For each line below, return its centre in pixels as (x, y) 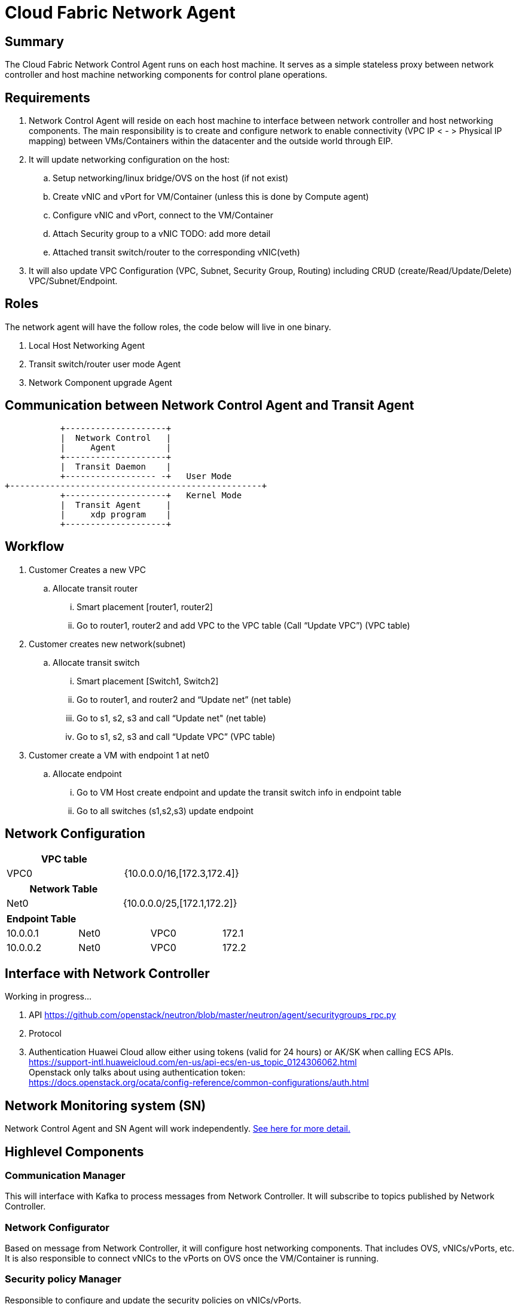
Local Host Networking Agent (87, 345)
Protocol (45, 1034)
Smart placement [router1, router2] (145, 607)
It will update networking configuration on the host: (129, 160)
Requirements (48, 98)
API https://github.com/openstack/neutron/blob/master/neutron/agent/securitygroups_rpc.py (213, 1015)
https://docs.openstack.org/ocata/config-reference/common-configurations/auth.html (199, 1083)
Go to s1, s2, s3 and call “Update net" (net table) (172, 718)
